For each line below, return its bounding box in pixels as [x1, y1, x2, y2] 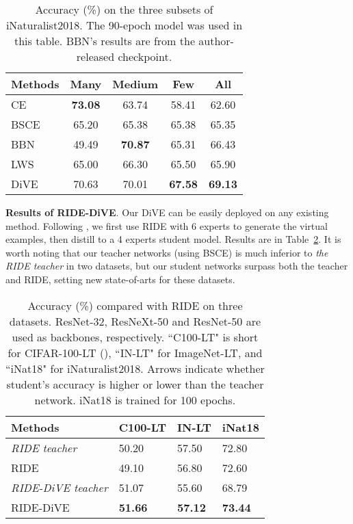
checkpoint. [118, 49, 172, 64]
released [76, 49, 115, 64]
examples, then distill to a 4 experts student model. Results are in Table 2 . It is [5, 232, 341, 246]
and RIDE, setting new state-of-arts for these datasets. [5, 272, 235, 286]
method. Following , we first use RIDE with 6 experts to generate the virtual [5, 218, 328, 233]
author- [198, 33, 234, 49]
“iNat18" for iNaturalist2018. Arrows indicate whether [5, 360, 265, 376]
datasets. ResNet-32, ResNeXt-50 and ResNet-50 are [9, 313, 261, 329]
